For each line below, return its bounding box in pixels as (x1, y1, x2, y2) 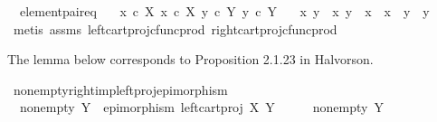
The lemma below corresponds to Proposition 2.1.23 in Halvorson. (7, 50, 374, 69)
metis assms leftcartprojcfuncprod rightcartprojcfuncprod (13, 19, 337, 38)
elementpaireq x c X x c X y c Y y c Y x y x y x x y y (19, 2, 430, 20)
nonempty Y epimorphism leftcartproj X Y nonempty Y (19, 98, 384, 117)
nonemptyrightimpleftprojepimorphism (13, 80, 228, 99)
